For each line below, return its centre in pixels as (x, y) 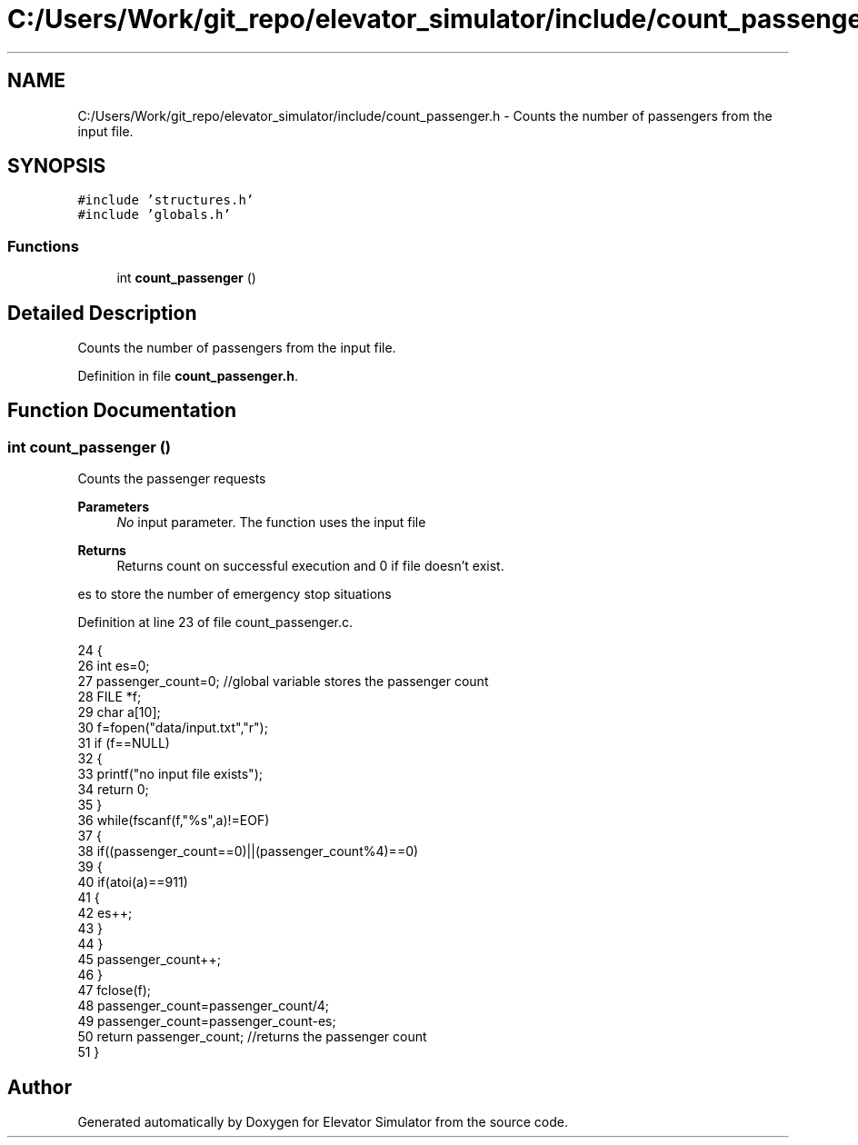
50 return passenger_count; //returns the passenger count (252, 1037)
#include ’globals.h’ (154, 215)
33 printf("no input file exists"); (170, 774)
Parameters (114, 507)
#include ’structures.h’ (166, 200)
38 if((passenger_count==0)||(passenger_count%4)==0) (248, 851)
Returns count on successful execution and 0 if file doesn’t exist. (310, 566)
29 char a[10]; (119, 712)
